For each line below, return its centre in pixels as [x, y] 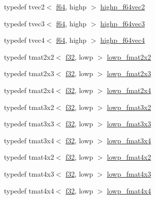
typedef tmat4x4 [29, 190]
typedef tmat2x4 [29, 90]
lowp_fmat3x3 [129, 124]
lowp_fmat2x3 [129, 73]
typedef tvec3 [24, 23]
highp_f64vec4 [123, 40]
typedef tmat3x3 [29, 124]
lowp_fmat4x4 [129, 190]
